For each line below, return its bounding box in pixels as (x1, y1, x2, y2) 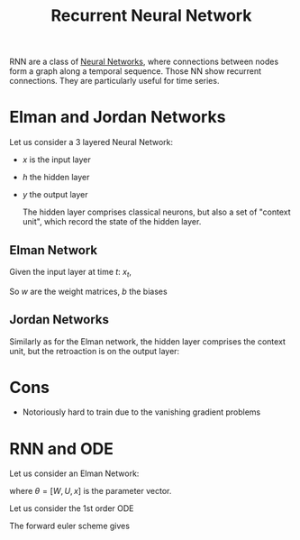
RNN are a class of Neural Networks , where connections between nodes (9, 56, 279, 68)
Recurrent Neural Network (50, 5, 252, 26)
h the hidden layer (22, 172, 90, 183)
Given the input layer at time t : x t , (9, 266, 132, 279)
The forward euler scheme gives (9, 520, 131, 532)
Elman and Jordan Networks (9, 107, 226, 127)
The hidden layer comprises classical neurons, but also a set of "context (22, 206, 291, 217)
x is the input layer (22, 154, 92, 165)
